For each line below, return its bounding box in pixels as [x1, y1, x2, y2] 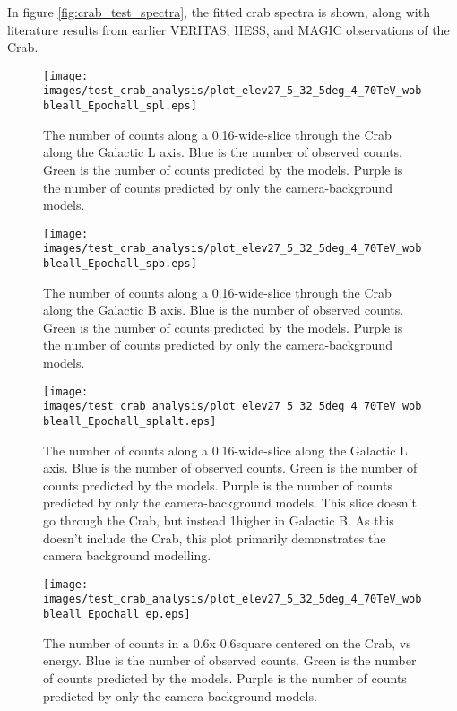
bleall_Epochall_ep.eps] [43, 608, 191, 621]
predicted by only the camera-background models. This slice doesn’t [43, 493, 417, 512]
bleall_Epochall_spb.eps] [43, 257, 197, 271]
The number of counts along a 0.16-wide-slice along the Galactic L [43, 440, 408, 459]
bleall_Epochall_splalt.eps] [43, 414, 217, 428]
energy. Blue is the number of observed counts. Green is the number [43, 651, 417, 670]
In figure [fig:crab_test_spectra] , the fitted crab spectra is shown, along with [7, 3, 430, 21]
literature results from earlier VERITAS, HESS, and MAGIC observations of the [7, 20, 450, 39]
